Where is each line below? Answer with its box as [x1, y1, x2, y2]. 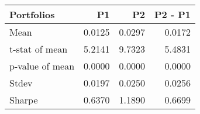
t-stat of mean [9, 42, 68, 56]
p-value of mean [9, 59, 75, 72]
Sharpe [9, 93, 38, 106]
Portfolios [9, 8, 55, 21]
